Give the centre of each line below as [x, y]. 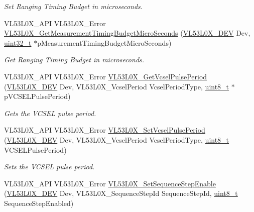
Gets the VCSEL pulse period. [50, 113]
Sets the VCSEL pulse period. [49, 167]
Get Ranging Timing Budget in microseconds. [74, 60]
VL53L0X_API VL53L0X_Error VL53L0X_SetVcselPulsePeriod [105, 130]
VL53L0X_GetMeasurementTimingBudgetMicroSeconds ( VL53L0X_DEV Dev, [127, 33]
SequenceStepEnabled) [39, 203]
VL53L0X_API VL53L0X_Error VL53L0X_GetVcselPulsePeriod [106, 76]
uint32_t [18, 42]
